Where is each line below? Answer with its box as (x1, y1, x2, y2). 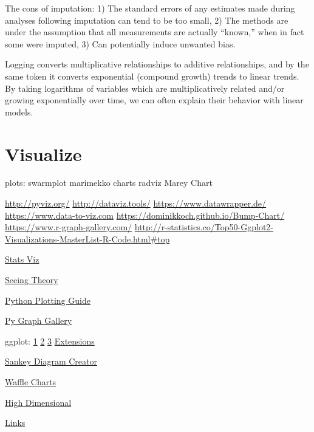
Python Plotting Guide (5, 293, 90, 306)
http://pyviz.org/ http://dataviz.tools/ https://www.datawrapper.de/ (5, 197, 267, 210)
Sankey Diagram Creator (5, 355, 97, 368)
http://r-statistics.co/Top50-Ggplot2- (134, 221, 274, 233)
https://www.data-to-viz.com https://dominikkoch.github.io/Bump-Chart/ (5, 208, 285, 221)
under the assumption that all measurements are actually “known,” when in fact (5, 26, 304, 38)
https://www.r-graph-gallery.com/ (5, 221, 132, 233)
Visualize (5, 141, 82, 166)
